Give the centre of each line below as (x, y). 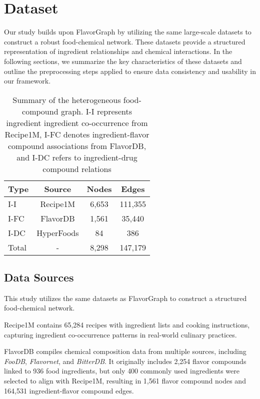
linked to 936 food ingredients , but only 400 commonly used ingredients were (122, 371)
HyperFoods (58, 232)
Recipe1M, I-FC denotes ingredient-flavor (77, 134)
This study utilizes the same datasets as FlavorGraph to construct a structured (125, 298)
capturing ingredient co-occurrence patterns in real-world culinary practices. (120, 334)
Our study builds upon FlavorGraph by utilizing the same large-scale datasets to (128, 32)
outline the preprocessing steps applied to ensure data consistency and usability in (130, 71)
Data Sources (39, 277)
